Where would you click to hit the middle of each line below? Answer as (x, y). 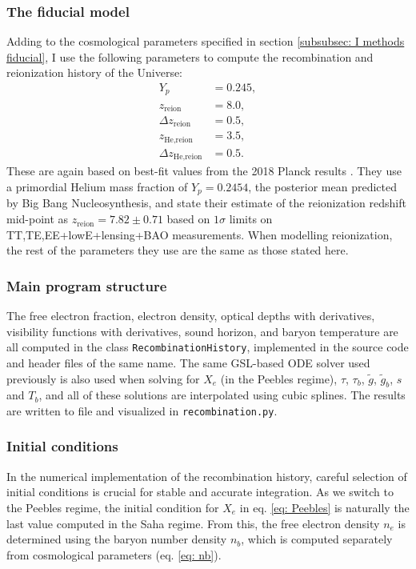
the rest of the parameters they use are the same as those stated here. (178, 250)
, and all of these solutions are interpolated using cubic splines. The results (222, 395)
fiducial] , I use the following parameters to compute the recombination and (190, 56)
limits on (251, 219)
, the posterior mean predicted (323, 187)
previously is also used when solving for (103, 378)
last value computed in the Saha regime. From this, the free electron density (193, 523)
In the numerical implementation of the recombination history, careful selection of (207, 476)
